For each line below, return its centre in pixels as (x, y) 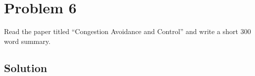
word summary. (27, 41)
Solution (26, 67)
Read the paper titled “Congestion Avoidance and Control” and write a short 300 (127, 31)
